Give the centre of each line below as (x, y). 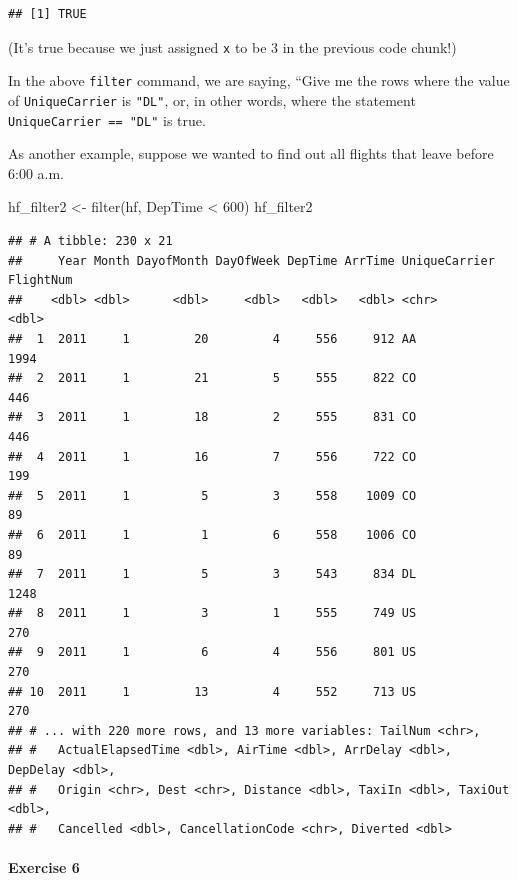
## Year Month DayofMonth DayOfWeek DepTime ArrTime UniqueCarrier (251, 260)
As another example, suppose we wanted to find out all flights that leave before (251, 153)
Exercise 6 (44, 867)
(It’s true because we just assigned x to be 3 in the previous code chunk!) (232, 46)
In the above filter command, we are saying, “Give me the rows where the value (259, 80)
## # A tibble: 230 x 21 (90, 241)
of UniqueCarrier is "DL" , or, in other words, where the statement (212, 99)
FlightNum (40, 280)
